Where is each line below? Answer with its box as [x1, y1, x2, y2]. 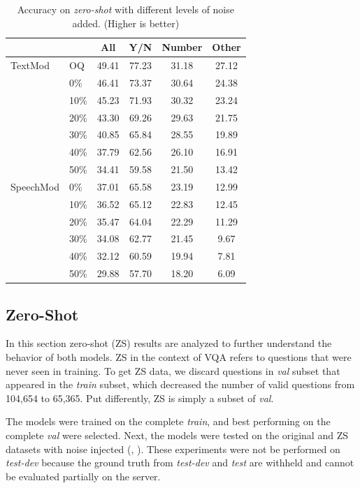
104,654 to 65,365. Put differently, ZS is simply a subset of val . [6, 390, 274, 405]
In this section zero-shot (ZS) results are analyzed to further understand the [6, 336, 332, 350]
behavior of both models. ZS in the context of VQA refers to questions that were [6, 350, 352, 364]
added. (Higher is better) [72, 15, 180, 30]
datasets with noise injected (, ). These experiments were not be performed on [6, 441, 340, 456]
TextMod [10, 58, 50, 73]
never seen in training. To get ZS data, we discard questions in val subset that [6, 363, 340, 378]
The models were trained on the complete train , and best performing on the [6, 414, 331, 429]
